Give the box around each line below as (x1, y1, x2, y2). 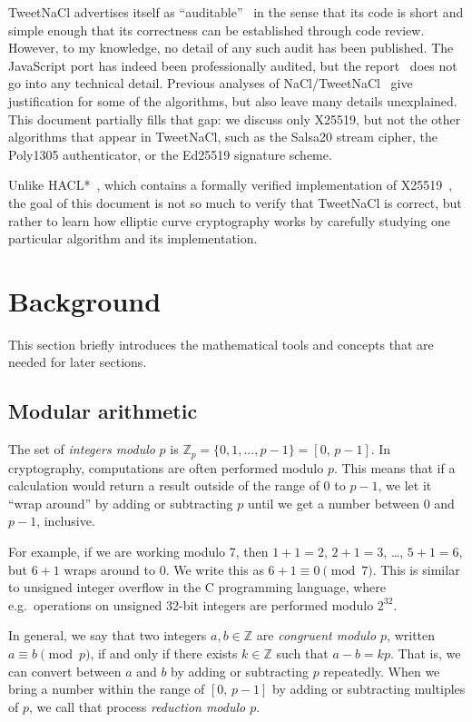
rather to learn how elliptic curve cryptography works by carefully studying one (8, 211, 451, 230)
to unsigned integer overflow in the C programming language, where (8, 578, 386, 597)
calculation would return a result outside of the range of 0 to (8, 476, 346, 495)
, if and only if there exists (90, 644, 238, 663)
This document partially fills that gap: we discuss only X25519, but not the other (8, 109, 461, 128)
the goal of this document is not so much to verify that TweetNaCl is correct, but (8, 193, 462, 212)
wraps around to (64, 559, 155, 579)
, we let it (378, 476, 432, 495)
